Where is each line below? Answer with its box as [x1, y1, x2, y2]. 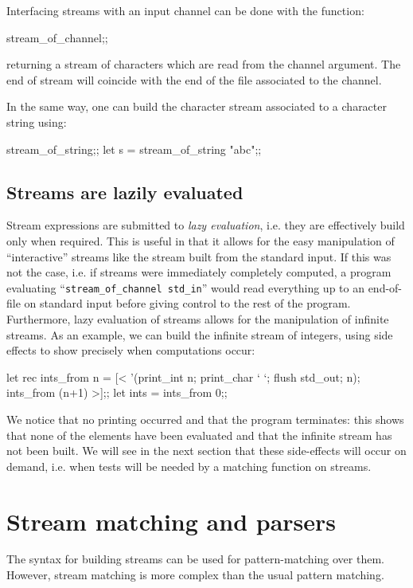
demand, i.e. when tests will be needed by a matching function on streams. [6, 457, 372, 474]
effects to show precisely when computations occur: [6, 342, 255, 359]
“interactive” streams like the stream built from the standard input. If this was [6, 248, 392, 265]
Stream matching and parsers [6, 504, 337, 537]
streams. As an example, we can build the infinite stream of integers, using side [6, 326, 393, 343]
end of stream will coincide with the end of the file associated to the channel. [6, 71, 382, 88]
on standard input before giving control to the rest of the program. [24, 295, 351, 312]
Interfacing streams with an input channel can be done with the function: [6, 2, 364, 18]
